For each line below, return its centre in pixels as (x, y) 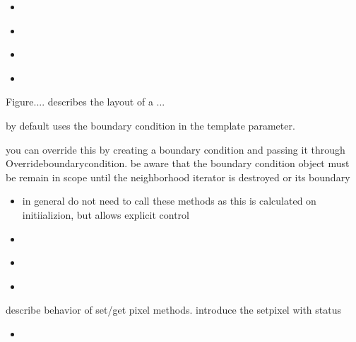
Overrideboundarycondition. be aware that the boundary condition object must (178, 163)
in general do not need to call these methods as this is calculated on (169, 201)
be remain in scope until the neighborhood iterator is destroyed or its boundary (178, 177)
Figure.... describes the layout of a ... (85, 102)
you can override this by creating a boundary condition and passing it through (176, 149)
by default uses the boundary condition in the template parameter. (150, 125)
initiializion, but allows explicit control (106, 214)
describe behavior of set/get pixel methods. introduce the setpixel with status (174, 310)
